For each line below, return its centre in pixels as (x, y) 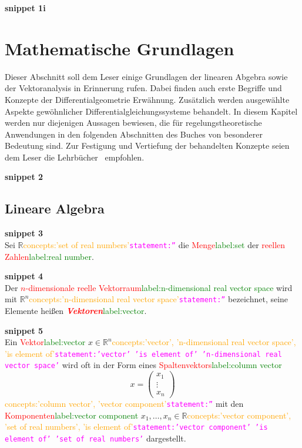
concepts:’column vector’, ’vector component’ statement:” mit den (124, 404)
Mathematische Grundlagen (120, 48)
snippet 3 (24, 233)
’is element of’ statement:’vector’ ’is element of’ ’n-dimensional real (143, 353)
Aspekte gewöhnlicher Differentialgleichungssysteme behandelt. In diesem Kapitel (151, 111)
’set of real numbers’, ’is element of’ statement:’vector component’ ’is (136, 427)
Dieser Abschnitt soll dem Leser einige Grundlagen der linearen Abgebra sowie (146, 76)
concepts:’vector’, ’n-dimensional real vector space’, (204, 342)
